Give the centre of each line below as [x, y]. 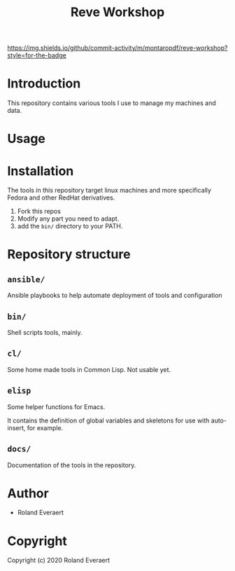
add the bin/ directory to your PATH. [70, 226]
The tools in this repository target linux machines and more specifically [109, 191]
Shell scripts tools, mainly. [45, 333]
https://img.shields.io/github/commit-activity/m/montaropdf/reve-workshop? [117, 48]
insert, [16, 427]
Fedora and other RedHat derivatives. [61, 198]
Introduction [44, 84]
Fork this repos [39, 212]
